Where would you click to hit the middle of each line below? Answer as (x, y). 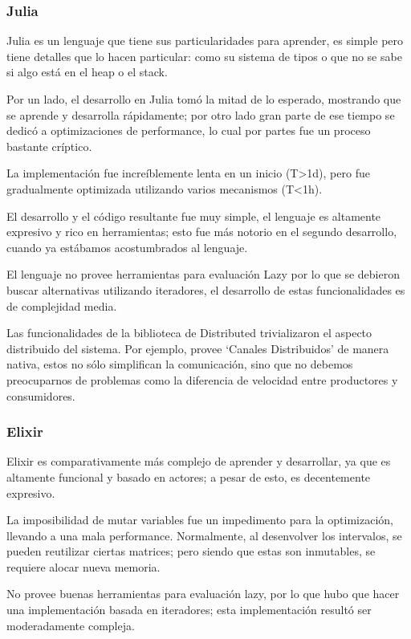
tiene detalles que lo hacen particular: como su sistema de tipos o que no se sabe (204, 56)
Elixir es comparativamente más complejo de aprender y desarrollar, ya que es (199, 461)
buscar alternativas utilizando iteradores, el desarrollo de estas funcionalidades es (206, 289)
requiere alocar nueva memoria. (83, 566)
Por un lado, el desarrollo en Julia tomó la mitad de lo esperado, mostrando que (204, 99)
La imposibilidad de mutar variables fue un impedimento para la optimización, (200, 520)
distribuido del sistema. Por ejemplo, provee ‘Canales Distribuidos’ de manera (198, 348)
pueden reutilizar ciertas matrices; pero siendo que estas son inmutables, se (191, 551)
